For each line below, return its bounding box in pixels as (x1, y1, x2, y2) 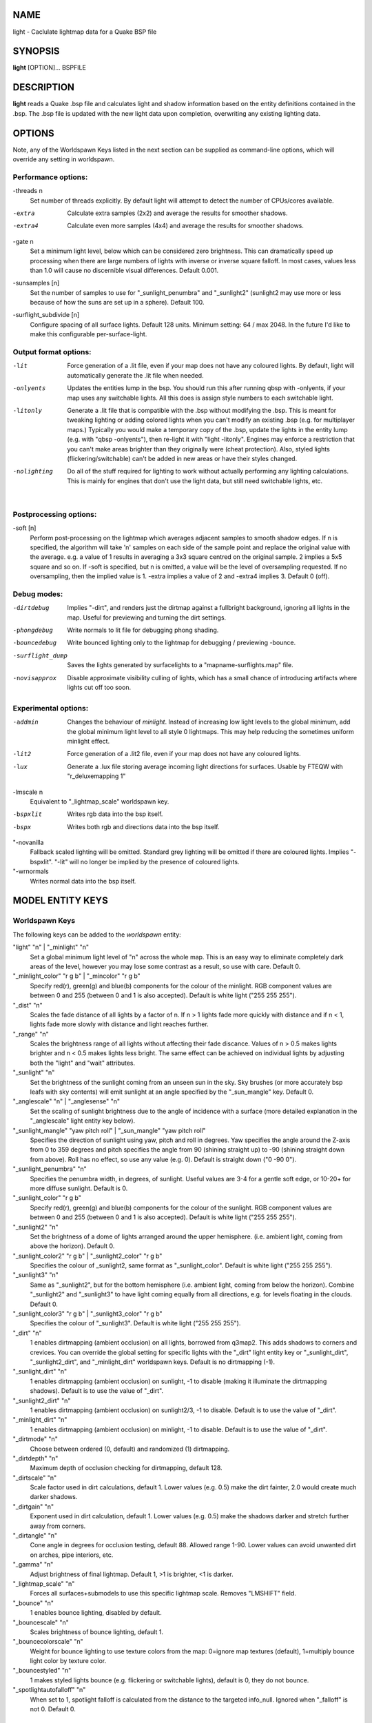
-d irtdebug (12, 604, 50, 612)
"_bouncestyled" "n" (12, 1666, 72, 1675)
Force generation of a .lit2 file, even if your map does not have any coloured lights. (67, 750, 301, 758)
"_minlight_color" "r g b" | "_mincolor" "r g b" (12, 972, 141, 980)
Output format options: (12, 347, 92, 356)
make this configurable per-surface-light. (30, 330, 147, 338)
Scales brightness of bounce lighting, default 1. (30, 1627, 164, 1636)
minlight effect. (67, 737, 110, 745)
